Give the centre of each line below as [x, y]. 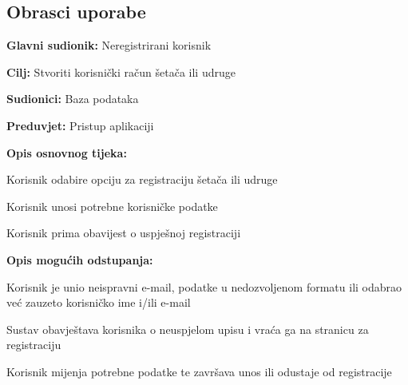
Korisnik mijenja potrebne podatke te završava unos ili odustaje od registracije [199, 371]
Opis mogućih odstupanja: [80, 259]
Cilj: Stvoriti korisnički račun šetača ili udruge [121, 71]
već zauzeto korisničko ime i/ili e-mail [99, 302]
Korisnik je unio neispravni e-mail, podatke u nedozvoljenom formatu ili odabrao [204, 286]
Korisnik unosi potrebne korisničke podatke [112, 206]
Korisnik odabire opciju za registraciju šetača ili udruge [142, 179]
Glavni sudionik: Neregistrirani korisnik [109, 45]
